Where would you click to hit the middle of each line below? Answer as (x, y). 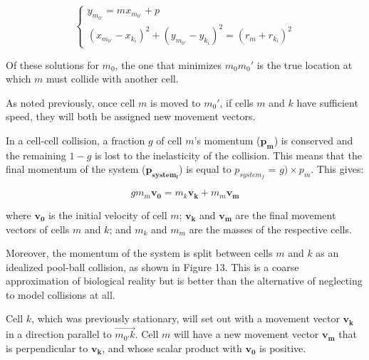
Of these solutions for (52, 64)
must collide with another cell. (113, 79)
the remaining (36, 155)
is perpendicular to (47, 348)
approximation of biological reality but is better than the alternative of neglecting (184, 281)
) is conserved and (313, 140)
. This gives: (337, 169)
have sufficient (327, 102)
